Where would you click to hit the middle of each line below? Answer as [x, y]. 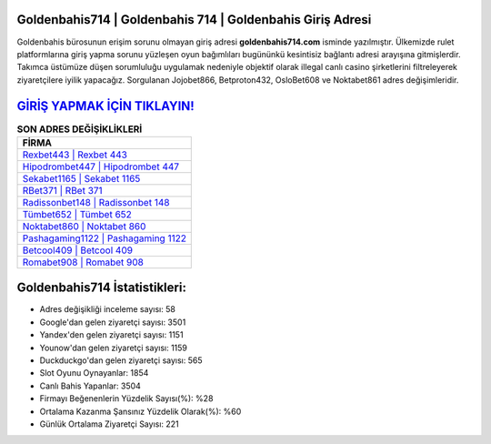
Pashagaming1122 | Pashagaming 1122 [104, 238]
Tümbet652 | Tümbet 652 [77, 214]
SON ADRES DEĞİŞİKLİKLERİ [80, 129]
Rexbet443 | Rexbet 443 [75, 155]
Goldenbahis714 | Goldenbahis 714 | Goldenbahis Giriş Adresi [194, 20]
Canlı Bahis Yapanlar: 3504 [90, 386]
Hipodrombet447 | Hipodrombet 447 [101, 166]
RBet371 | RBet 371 [63, 190]
